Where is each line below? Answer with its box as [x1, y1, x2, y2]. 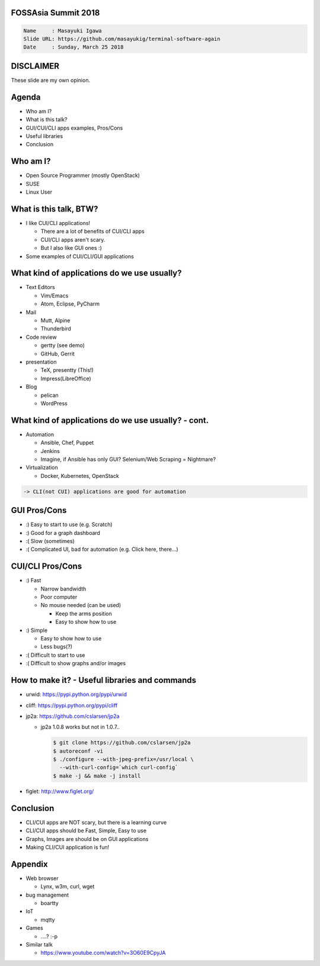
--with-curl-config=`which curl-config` [59, 764, 178, 771]
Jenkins [40, 447, 60, 454]
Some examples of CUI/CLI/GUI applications [25, 252, 135, 260]
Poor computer [40, 593, 78, 601]
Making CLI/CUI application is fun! [25, 843, 110, 851]
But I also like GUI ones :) [40, 245, 102, 252]
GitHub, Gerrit [40, 350, 75, 357]
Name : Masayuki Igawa [23, 27, 102, 34]
